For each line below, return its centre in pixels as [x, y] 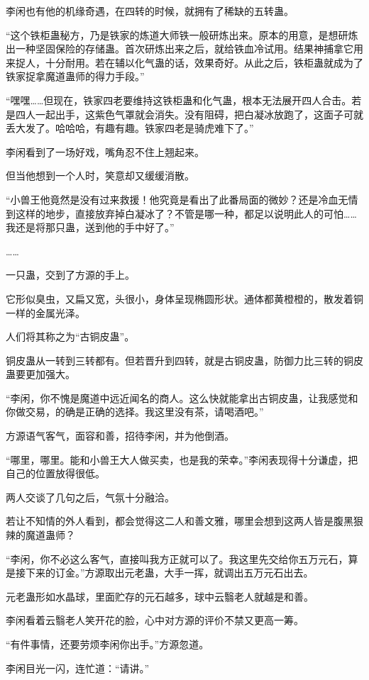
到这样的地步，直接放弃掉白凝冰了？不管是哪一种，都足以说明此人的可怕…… [181, 213]
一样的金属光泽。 [45, 312]
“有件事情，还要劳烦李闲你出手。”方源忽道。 [108, 644]
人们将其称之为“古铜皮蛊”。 [70, 336]
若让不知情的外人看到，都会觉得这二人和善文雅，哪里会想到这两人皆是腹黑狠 [184, 521]
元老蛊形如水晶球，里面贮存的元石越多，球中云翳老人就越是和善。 [160, 596]
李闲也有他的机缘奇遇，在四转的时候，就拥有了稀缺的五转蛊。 [150, 11]
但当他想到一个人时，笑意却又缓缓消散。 [100, 175]
